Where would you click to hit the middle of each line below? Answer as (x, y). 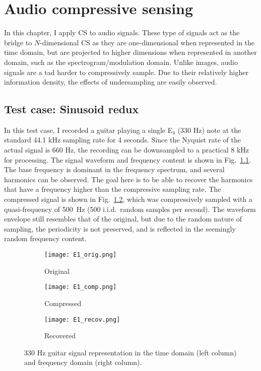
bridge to (18, 42)
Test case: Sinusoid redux (72, 109)
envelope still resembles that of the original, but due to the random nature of (123, 219)
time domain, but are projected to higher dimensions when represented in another (130, 52)
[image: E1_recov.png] (82, 319)
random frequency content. (45, 238)
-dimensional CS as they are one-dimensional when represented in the (147, 42)
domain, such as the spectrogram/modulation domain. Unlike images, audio (121, 62)
